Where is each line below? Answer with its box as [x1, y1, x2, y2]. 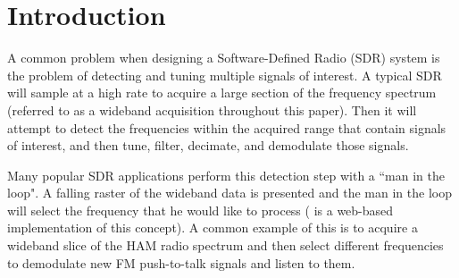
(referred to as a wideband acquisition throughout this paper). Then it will [7, 100, 417, 119]
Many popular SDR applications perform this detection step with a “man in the [7, 165, 445, 184]
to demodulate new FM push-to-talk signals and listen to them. [7, 253, 355, 272]
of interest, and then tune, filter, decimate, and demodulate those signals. [7, 136, 409, 155]
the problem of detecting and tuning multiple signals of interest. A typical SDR [7, 65, 442, 84]
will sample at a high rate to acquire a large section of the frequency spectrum [7, 83, 437, 102]
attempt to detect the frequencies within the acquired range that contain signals [7, 118, 446, 137]
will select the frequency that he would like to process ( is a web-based [7, 200, 394, 219]
